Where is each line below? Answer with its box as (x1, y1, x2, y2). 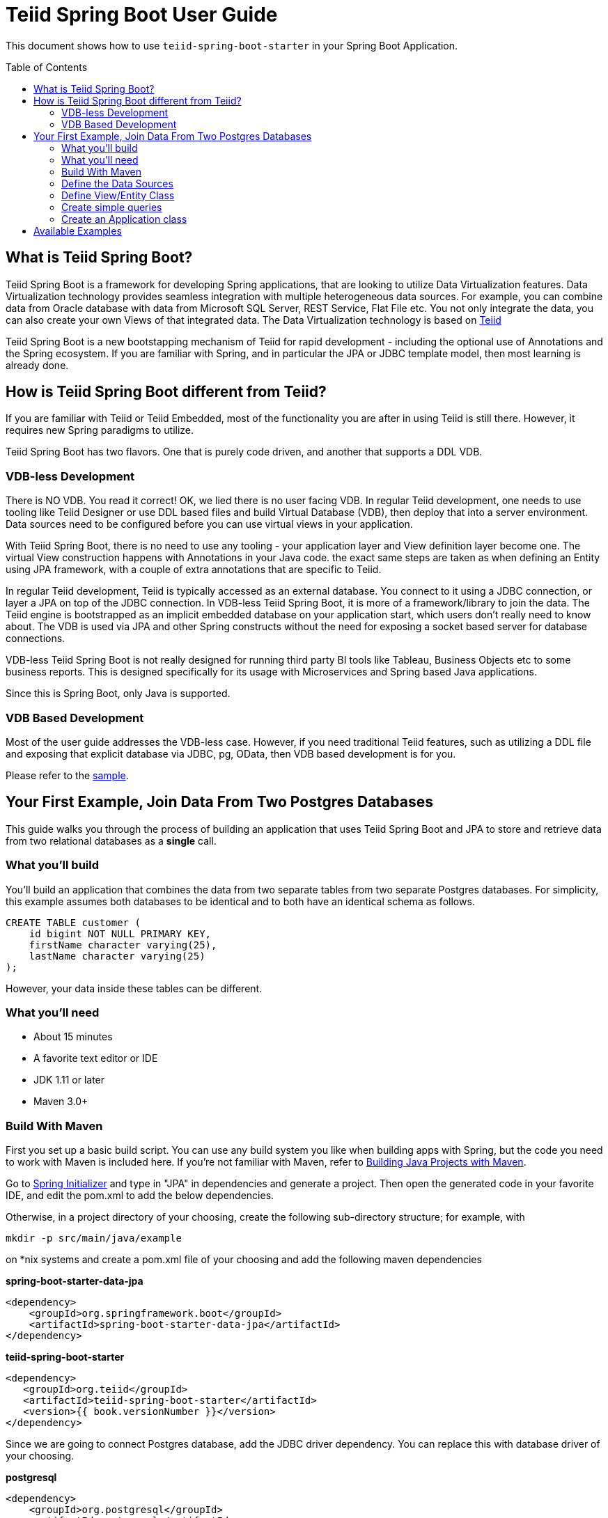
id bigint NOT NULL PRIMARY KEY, (29, 928, 212, 939)
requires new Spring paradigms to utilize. (6, 424, 194, 437)
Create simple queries (61, 201, 162, 213)
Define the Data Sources (61, 177, 173, 189)
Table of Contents (6, 61, 88, 73)
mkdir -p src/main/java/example (6, 1233, 182, 1244)
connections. (6, 632, 65, 645)
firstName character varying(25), (29, 939, 217, 950)
